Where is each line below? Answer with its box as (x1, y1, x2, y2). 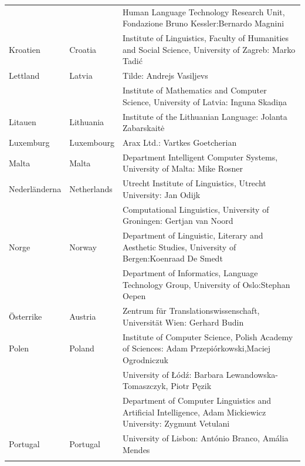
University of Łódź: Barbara (123, 368, 223, 380)
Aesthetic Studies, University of (123, 240, 236, 253)
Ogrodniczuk (123, 353, 168, 366)
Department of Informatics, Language (123, 267, 258, 279)
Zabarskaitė (123, 122, 165, 134)
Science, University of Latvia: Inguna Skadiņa (123, 95, 287, 108)
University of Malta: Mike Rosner (123, 162, 243, 175)
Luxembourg (69, 136, 115, 148)
